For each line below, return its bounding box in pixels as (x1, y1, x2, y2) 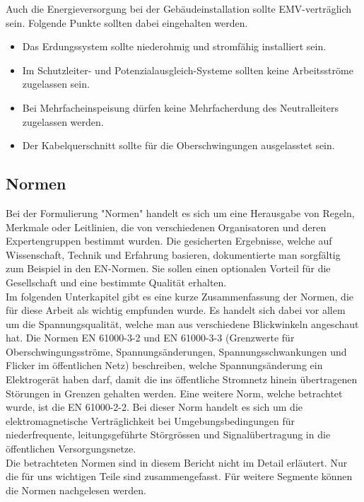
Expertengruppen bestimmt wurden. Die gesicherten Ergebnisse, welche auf (6, 233, 332, 248)
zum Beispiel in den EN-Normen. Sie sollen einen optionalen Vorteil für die (6, 261, 331, 276)
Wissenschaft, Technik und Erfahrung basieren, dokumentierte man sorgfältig (6, 247, 341, 262)
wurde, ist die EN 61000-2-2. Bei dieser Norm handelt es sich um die (6, 399, 303, 414)
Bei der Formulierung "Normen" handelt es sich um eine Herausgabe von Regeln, (6, 205, 355, 220)
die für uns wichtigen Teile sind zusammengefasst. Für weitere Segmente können (6, 469, 353, 484)
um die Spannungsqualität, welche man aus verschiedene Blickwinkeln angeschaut (6, 316, 359, 331)
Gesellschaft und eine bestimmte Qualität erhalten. (6, 274, 227, 289)
